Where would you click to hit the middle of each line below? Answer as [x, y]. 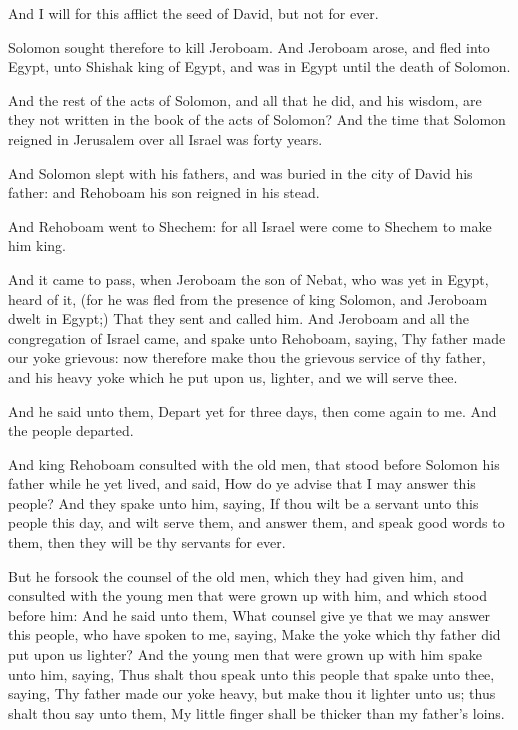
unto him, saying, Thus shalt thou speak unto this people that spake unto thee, [251, 673]
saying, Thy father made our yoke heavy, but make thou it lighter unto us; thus [252, 693]
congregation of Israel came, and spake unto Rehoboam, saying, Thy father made [257, 337]
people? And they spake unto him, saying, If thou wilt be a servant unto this [243, 502]
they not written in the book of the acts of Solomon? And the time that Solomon [257, 119]
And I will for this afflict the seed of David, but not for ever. [193, 13]
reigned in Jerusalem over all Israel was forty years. [165, 138]
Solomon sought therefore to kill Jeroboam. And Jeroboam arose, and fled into [249, 46]
